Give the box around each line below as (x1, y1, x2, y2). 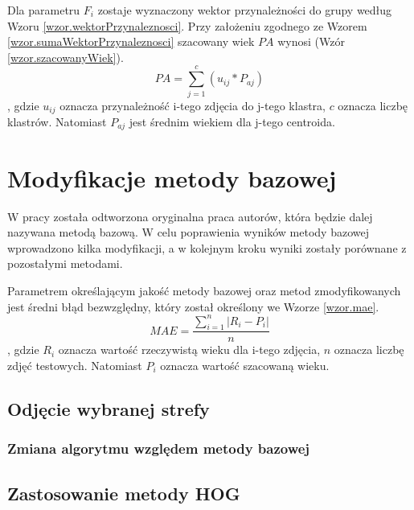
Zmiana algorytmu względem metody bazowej (7, 438, 310, 459)
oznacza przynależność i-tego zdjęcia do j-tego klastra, (59, 97, 326, 113)
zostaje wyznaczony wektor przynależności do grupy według (97, 2, 392, 18)
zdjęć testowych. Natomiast (7, 357, 142, 374)
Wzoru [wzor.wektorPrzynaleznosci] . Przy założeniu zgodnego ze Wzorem (7, 17, 367, 34)
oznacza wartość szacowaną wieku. (160, 357, 330, 374)
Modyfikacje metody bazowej (7, 161, 337, 194)
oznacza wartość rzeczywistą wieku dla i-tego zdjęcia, (58, 341, 321, 358)
